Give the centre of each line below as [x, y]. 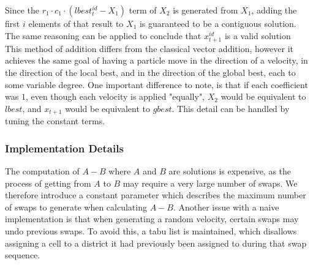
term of [143, 10]
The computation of [42, 170]
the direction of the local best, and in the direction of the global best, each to [150, 72]
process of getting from [48, 183]
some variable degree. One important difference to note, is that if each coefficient [156, 84]
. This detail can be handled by [231, 108]
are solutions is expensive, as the [230, 170]
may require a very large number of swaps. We [210, 183]
